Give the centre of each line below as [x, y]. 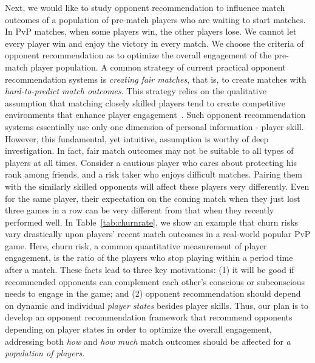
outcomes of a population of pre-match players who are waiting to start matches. [155, 19]
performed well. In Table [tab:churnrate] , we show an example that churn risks [152, 222]
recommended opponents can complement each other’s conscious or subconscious [155, 281]
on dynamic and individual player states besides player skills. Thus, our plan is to [157, 305]
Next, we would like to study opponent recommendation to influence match [145, 7]
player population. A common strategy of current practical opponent [158, 67]
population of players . [45, 353]
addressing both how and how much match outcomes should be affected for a [148, 341]
